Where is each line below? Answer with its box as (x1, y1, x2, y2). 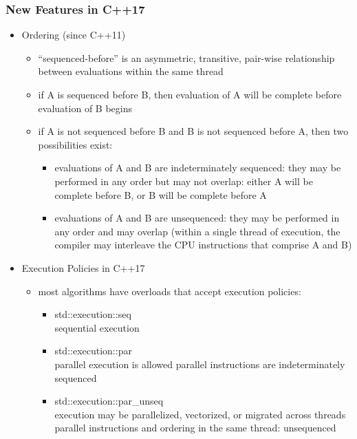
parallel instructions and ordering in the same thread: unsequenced (54, 420, 336, 435)
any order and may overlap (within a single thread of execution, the (54, 224, 340, 238)
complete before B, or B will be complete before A (54, 187, 267, 202)
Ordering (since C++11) (21, 28, 126, 42)
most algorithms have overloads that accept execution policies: (38, 283, 301, 298)
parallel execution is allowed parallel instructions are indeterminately (54, 356, 345, 371)
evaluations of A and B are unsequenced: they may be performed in (54, 211, 340, 225)
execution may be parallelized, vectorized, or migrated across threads (54, 407, 346, 421)
